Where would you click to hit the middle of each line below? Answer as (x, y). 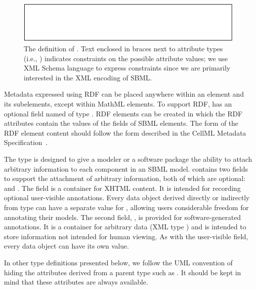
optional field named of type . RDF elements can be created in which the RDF (123, 113)
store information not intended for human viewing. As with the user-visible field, (126, 236)
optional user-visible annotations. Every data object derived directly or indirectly (127, 198)
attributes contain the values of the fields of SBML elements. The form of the (121, 123)
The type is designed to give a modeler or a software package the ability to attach (128, 159)
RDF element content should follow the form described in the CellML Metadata (125, 132)
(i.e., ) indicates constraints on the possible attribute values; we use (126, 58)
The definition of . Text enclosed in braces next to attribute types (123, 49)
